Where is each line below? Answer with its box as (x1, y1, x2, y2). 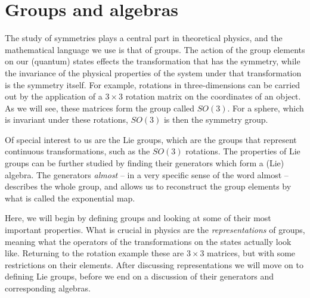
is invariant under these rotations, (5, 113, 128, 126)
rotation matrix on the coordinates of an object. (125, 90, 301, 103)
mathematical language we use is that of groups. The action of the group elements (5, 43, 305, 55)
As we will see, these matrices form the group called (5, 101, 195, 114)
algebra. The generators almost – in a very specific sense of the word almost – (5, 168, 289, 181)
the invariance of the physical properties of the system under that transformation (5, 66, 302, 79)
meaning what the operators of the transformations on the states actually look (5, 235, 292, 247)
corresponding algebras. (5, 282, 91, 294)
